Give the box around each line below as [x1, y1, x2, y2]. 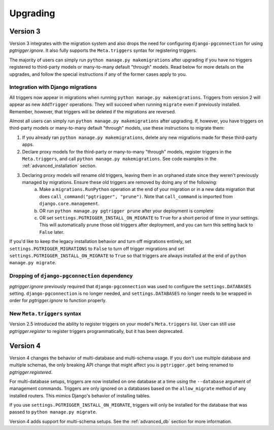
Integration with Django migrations [9, 84, 97, 91]
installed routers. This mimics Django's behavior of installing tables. [9, 392, 151, 398]
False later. [39, 229, 64, 235]
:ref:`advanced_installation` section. [22, 163, 97, 169]
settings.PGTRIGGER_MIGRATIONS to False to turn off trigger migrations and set [9, 245, 185, 252]
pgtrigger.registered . [9, 369, 53, 375]
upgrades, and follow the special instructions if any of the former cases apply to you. [9, 71, 187, 77]
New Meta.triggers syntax [9, 310, 81, 317]
